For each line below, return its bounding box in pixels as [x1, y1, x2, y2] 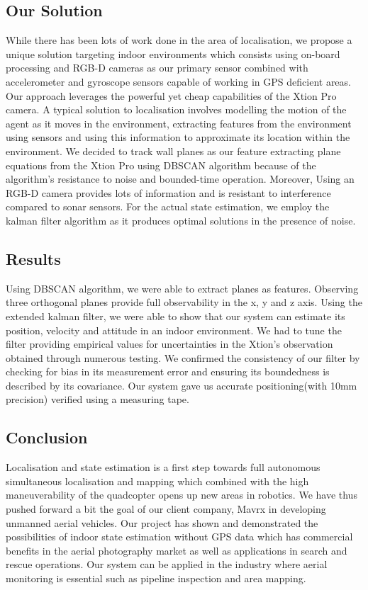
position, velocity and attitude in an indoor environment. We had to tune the [6, 322, 342, 337]
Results [6, 247, 61, 269]
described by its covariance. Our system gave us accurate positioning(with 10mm [6, 378, 357, 392]
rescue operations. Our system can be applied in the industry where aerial [6, 557, 328, 572]
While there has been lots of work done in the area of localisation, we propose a [6, 33, 352, 47]
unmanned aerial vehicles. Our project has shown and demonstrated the [6, 515, 318, 530]
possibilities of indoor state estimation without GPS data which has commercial [6, 529, 353, 544]
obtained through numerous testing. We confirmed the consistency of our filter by [6, 350, 360, 365]
